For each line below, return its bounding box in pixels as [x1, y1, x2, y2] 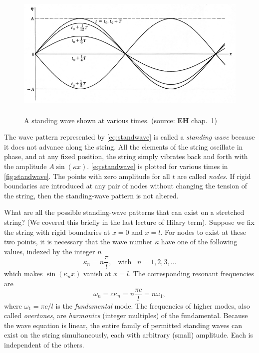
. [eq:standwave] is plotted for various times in [87, 161, 228, 171]
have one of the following [161, 236, 238, 247]
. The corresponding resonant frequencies [129, 268, 255, 279]
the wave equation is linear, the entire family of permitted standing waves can [4, 320, 243, 330]
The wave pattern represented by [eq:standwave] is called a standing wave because [4, 132, 255, 142]
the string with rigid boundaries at [4, 226, 110, 237]
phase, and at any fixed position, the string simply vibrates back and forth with [4, 151, 248, 162]
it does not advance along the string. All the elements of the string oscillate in [4, 141, 243, 152]
